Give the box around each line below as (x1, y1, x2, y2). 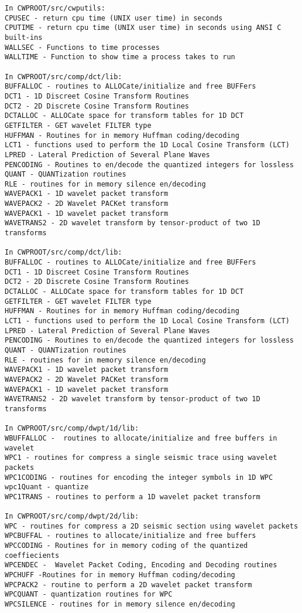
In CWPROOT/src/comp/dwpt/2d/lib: (5, 512, 139, 521)
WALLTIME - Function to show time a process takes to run (5, 53, 235, 62)
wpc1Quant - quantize (5, 483, 89, 492)
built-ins (5, 33, 43, 42)
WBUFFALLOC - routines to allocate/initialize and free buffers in (5, 433, 277, 442)
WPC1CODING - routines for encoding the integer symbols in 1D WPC (5, 473, 273, 482)
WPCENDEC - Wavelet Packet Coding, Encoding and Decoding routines (5, 561, 277, 570)
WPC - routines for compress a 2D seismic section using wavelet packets (5, 521, 298, 530)
